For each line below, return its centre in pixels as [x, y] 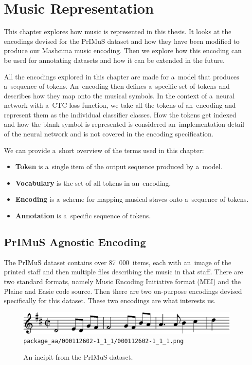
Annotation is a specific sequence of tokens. [83, 216]
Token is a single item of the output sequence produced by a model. [119, 166]
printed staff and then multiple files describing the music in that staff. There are [124, 272]
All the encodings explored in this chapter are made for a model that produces [122, 76]
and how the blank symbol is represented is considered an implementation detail [124, 124]
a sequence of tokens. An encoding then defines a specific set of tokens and [117, 86]
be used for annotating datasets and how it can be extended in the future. [114, 60]
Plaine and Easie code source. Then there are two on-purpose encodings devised [123, 291]
